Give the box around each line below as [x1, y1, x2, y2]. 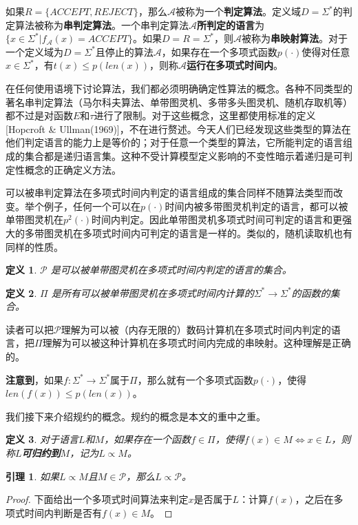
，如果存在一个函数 [104, 432, 191, 446]
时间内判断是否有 [24, 505, 102, 519]
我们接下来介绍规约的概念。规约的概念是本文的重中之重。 [6, 409, 266, 423]
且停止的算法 [95, 44, 154, 59]
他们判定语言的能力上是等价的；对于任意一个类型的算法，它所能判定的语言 [6, 135, 343, 150]
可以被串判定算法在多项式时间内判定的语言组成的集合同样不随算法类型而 [6, 185, 333, 200]
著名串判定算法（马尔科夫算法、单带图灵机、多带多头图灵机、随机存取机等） [6, 94, 352, 109]
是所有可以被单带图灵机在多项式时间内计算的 [51, 285, 254, 300]
